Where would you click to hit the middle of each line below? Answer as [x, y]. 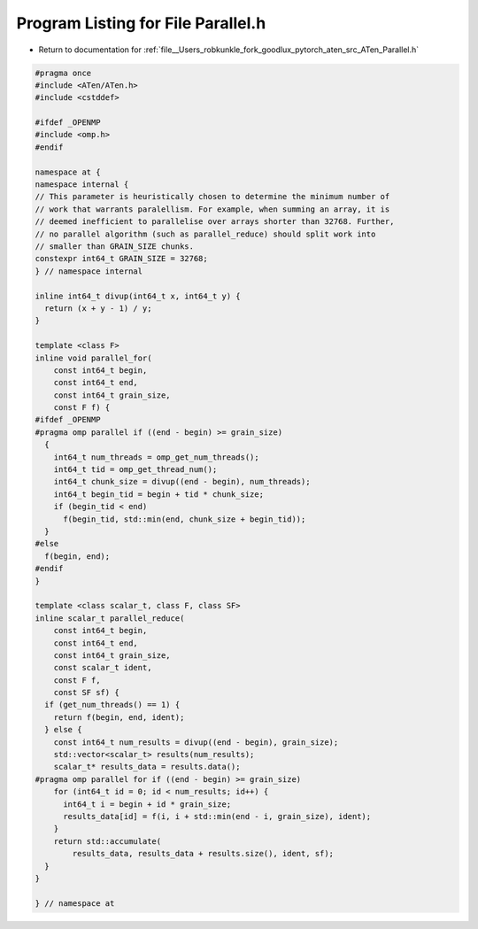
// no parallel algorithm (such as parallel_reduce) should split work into [205, 234]
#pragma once [63, 73]
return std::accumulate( [108, 841]
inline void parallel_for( [93, 358]
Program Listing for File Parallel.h [141, 23]
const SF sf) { [86, 693]
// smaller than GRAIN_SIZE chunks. [115, 247]
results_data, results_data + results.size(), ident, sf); [203, 854]
